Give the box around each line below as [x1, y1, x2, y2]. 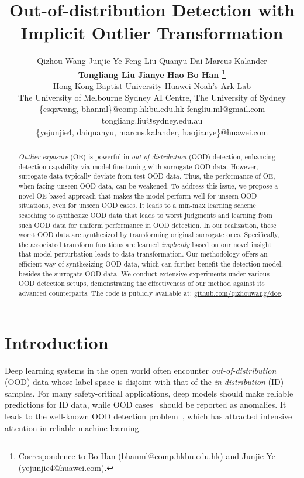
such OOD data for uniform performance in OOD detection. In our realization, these [18, 220, 277, 230]
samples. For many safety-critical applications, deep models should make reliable [5, 387, 293, 399]
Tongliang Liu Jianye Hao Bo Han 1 [78, 66, 226, 80]
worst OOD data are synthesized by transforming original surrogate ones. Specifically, [18, 230, 279, 240]
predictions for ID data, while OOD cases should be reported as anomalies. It [5, 398, 286, 411]
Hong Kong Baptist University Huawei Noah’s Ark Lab [53, 80, 251, 92]
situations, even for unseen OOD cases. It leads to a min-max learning [18, 200, 233, 210]
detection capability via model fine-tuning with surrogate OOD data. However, [18, 161, 258, 171]
